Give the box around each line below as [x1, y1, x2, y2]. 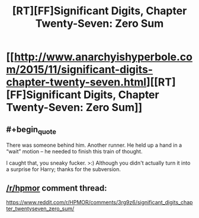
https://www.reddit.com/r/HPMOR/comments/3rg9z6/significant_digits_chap [6, 199, 193, 206]
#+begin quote [6, 124, 56, 136]
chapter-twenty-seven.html [6, 75, 147, 89]
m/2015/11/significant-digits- [6, 63, 153, 77]
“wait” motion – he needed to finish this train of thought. [6, 148, 143, 155]
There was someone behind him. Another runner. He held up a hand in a [6, 141, 182, 149]
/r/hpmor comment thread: [6, 183, 107, 193]
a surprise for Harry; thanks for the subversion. [6, 166, 121, 173]
